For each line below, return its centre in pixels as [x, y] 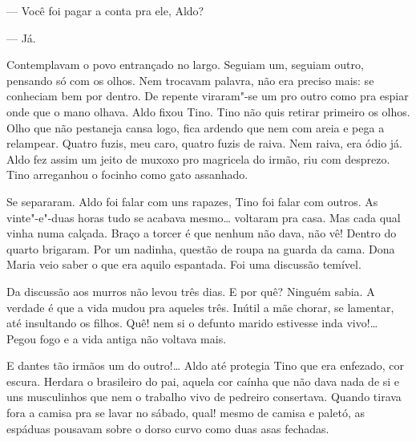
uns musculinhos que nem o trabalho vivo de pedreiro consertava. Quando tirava [204, 397]
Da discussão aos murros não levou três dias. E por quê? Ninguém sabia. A [191, 291]
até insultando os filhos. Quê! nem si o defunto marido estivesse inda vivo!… [192, 323]
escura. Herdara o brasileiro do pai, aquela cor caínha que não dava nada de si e [203, 381]
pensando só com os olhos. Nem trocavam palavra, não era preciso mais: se [190, 80]
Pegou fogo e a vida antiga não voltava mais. [117, 338]
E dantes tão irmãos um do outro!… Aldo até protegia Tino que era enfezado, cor [206, 365]
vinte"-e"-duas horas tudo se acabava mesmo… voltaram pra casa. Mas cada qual [204, 217]
